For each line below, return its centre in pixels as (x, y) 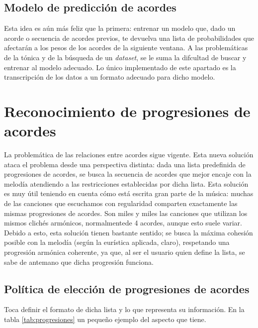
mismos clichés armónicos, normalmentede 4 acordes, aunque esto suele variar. (123, 223)
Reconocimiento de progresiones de (127, 111)
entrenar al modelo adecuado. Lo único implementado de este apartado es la (120, 67)
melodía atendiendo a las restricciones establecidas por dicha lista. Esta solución (126, 183)
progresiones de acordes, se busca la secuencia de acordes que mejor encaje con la (128, 174)
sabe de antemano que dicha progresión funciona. (79, 262)
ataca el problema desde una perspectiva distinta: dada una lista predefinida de (125, 164)
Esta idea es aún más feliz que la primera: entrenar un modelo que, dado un (120, 28)
